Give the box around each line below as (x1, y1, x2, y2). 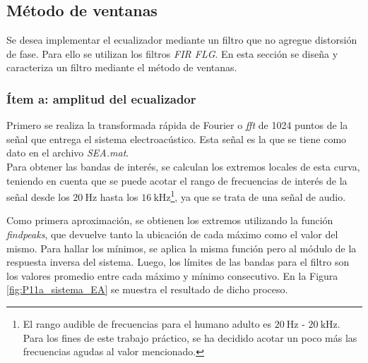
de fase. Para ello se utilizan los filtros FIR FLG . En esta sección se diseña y (6, 46, 338, 61)
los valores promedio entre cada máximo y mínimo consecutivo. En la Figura (6, 268, 338, 283)
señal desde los (6, 189, 70, 204)
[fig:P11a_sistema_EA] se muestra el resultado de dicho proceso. (6, 282, 288, 297)
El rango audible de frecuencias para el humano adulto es (23, 316, 272, 331)
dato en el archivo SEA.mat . (6, 145, 129, 160)
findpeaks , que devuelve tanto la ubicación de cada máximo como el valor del (6, 227, 338, 242)
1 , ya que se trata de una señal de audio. (170, 187, 346, 204)
